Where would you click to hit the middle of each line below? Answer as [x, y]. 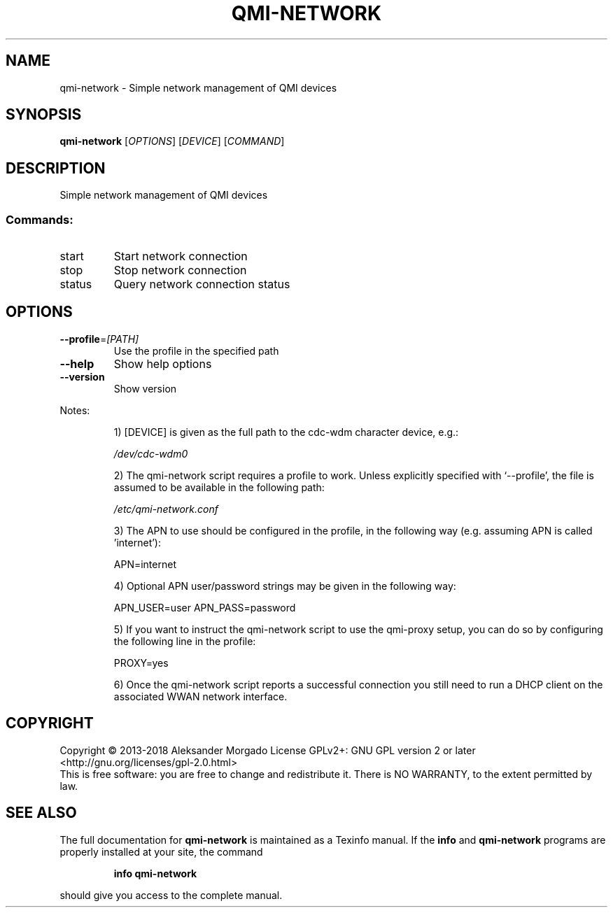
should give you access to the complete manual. [171, 895]
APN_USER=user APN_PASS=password [205, 607]
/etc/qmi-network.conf [166, 509]
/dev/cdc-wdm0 [151, 453]
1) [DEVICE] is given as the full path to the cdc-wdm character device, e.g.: [286, 432]
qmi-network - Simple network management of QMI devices [198, 87]
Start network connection [181, 256]
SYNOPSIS [44, 115]
